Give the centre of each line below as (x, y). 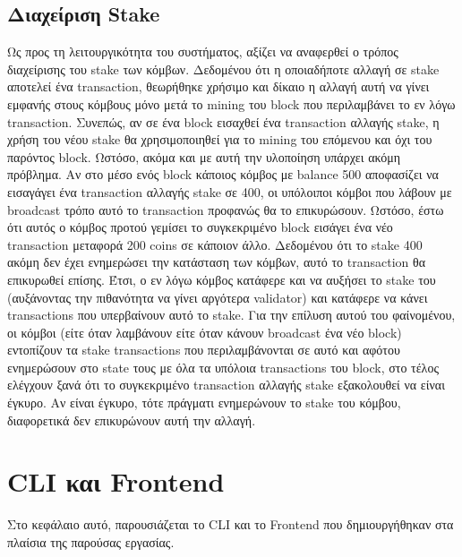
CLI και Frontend (116, 481)
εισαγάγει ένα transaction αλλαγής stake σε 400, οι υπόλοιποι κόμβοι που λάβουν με (230, 191)
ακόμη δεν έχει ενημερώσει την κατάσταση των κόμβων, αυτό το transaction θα (217, 262)
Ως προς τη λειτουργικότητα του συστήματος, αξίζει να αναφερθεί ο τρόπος (203, 51)
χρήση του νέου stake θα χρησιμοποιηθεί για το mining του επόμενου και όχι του (220, 139)
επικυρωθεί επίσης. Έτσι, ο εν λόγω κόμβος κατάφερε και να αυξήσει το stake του (222, 279)
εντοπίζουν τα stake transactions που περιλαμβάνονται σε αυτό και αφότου (204, 350)
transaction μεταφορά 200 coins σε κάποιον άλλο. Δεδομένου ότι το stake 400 (215, 244)
